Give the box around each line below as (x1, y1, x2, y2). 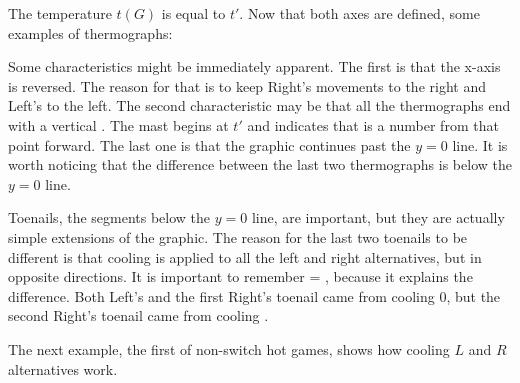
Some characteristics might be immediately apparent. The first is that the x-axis (8, 56, 501, 77)
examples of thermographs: (8, 22, 173, 43)
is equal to (161, 3, 226, 23)
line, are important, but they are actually (251, 207, 505, 228)
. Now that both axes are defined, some (239, 3, 480, 23)
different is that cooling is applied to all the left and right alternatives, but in (8, 246, 482, 267)
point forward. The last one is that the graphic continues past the (8, 134, 411, 155)
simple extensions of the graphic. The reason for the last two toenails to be (8, 226, 468, 247)
